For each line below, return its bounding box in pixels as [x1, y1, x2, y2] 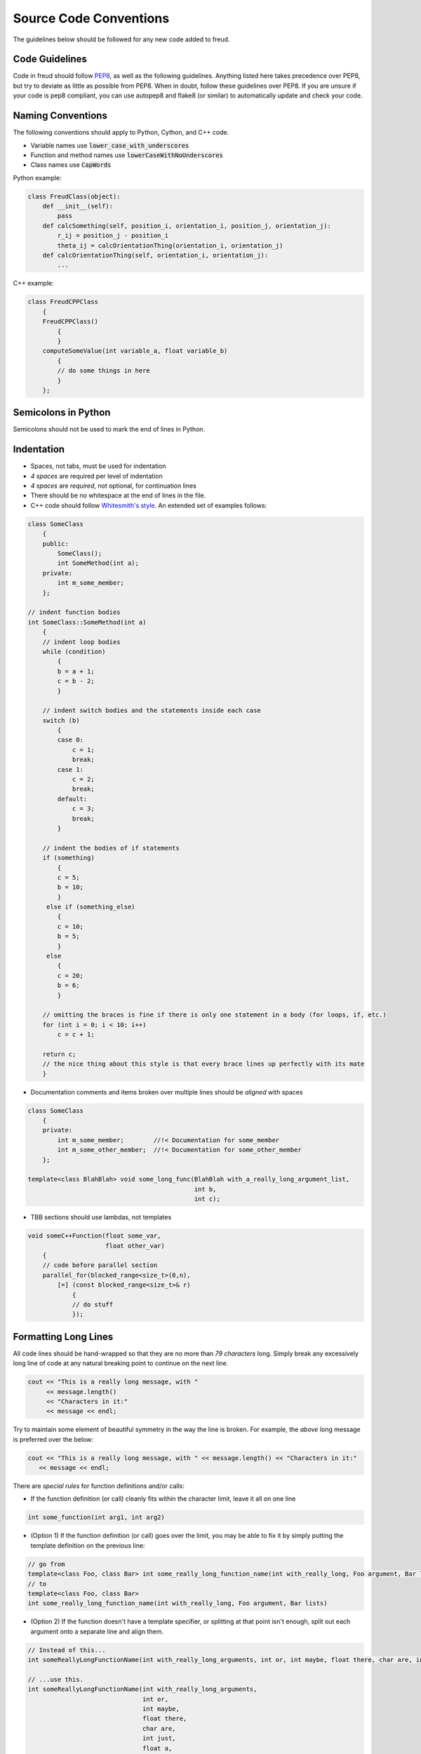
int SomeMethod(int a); [57, 559, 140, 568]
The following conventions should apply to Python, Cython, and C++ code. [13, 128, 229, 137]
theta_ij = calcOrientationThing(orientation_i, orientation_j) [57, 241, 283, 249]
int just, [142, 1734, 176, 1743]
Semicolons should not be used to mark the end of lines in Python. [13, 425, 206, 434]
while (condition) [42, 648, 106, 655]
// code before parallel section [42, 1261, 158, 1269]
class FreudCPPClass [27, 298, 98, 306]
